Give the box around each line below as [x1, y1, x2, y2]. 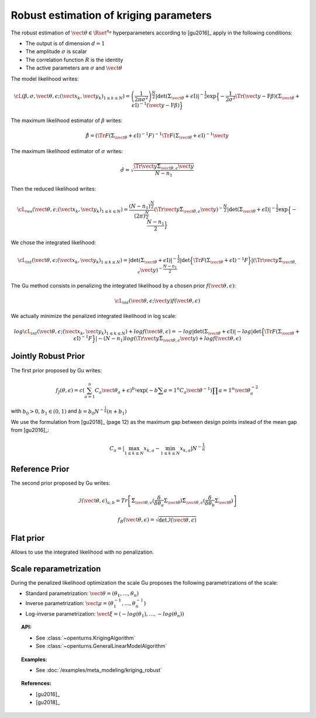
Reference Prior [11, 464, 70, 474]
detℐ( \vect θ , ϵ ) [158, 516, 197, 523]
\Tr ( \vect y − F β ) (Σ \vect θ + [235, 93, 300, 101]
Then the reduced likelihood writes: [11, 185, 97, 192]
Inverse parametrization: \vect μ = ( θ [25, 600, 114, 607]
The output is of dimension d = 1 [25, 40, 105, 47]
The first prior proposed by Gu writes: [11, 367, 102, 374]
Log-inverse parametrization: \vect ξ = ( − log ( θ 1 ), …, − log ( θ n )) [25, 610, 184, 619]
